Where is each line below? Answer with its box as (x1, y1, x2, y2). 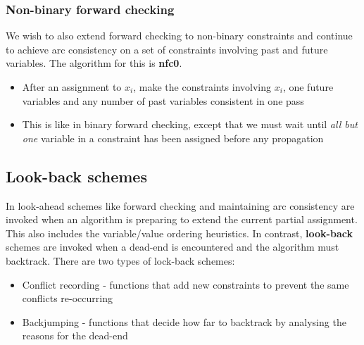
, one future (282, 80, 334, 94)
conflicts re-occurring (22, 291, 113, 306)
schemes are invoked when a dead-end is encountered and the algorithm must (6, 239, 339, 254)
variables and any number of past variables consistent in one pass (22, 93, 304, 108)
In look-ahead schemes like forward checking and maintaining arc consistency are (6, 198, 355, 213)
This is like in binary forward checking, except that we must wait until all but (22, 117, 358, 132)
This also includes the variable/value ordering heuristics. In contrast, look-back (6, 225, 353, 240)
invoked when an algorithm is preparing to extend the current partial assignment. (6, 212, 358, 227)
